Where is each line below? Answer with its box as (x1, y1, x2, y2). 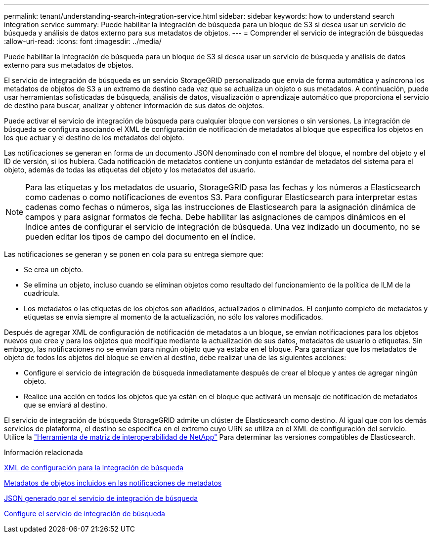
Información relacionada (4, 448, 83, 456)
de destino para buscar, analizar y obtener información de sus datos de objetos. (4, 101, 264, 110)
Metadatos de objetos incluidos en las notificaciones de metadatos (4, 479, 222, 487)
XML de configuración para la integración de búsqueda (4, 463, 184, 472)
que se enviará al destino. (24, 401, 107, 409)
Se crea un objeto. (24, 265, 84, 274)
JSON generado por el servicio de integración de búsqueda (4, 494, 198, 502)
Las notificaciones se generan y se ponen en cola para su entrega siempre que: (4, 250, 263, 258)
